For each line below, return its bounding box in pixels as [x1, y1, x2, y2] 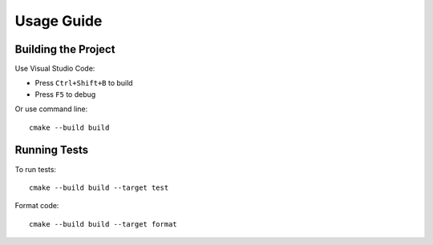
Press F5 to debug [34, 89, 96, 99]
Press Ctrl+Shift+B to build [34, 78, 133, 88]
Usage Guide [14, 12, 103, 30]
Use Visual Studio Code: [14, 64, 95, 74]
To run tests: [14, 164, 56, 174]
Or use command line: [14, 104, 88, 114]
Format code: [14, 201, 59, 211]
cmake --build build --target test [29, 183, 169, 192]
